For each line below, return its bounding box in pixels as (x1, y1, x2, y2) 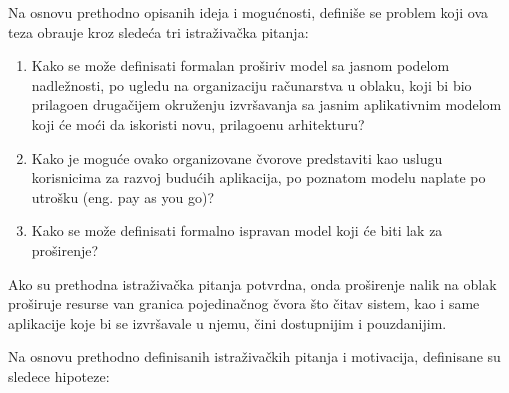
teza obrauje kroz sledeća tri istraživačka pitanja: (8, 21, 309, 42)
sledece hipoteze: (8, 365, 110, 386)
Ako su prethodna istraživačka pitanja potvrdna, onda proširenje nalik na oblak (8, 273, 497, 294)
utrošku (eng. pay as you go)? (31, 186, 214, 207)
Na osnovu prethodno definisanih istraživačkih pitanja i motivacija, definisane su (8, 346, 501, 367)
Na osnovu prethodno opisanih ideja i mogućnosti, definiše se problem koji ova (8, 2, 488, 22)
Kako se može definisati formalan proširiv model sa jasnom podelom (31, 55, 450, 76)
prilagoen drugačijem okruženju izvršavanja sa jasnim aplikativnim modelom (31, 94, 502, 115)
